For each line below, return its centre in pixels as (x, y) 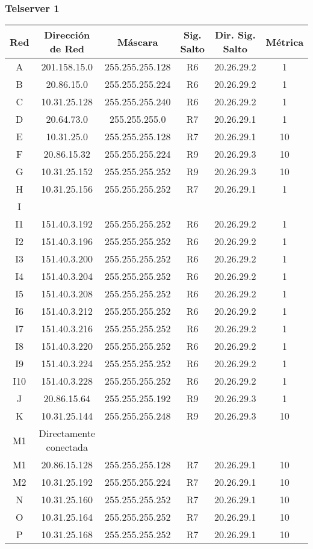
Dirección (67, 35)
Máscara (138, 42)
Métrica (285, 42)
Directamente (67, 433)
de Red (67, 49)
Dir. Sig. (235, 35)
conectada (67, 447)
